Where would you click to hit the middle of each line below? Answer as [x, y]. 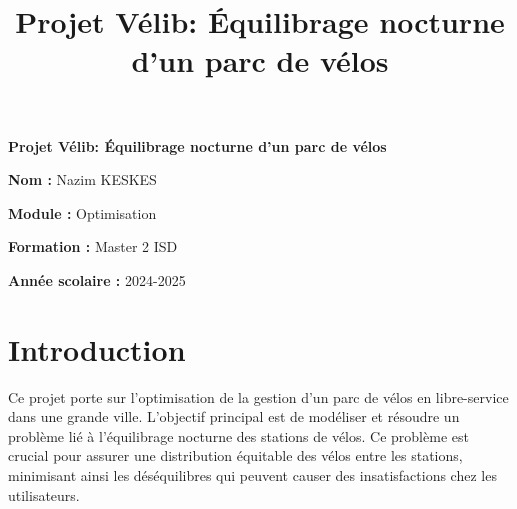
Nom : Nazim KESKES [82, 179]
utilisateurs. [44, 494]
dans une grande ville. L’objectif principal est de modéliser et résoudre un [234, 416]
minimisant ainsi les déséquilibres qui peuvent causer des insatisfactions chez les [252, 475]
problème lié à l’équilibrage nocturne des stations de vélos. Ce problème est [238, 435]
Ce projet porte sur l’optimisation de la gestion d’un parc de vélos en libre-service [258, 396]
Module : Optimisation [82, 212]
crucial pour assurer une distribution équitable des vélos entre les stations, [235, 455]
